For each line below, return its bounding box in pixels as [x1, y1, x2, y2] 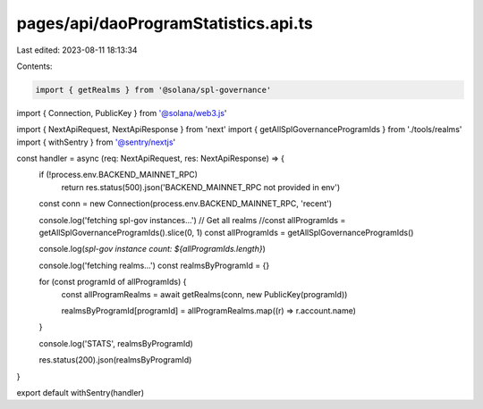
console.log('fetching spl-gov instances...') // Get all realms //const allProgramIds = [38, 214, 346, 225]
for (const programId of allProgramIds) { [38, 277, 187, 288]
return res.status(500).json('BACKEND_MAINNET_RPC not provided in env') [61, 181, 341, 192]
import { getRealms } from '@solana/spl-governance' [35, 85, 272, 95]
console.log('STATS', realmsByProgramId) [38, 338, 194, 348]
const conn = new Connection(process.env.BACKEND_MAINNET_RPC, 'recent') [38, 198, 333, 209]
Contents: [16, 61, 53, 71]
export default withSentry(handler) [16, 387, 145, 397]
